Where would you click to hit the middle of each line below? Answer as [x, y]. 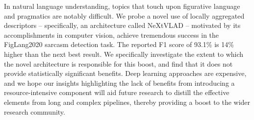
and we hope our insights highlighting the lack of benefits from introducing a [119, 83]
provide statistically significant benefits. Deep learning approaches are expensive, [125, 73]
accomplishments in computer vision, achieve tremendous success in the [112, 35]
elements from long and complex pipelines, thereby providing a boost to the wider [127, 102]
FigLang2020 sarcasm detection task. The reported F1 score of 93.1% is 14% [119, 44]
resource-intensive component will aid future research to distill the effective [117, 92]
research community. [35, 111]
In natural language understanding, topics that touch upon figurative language [122, 6]
